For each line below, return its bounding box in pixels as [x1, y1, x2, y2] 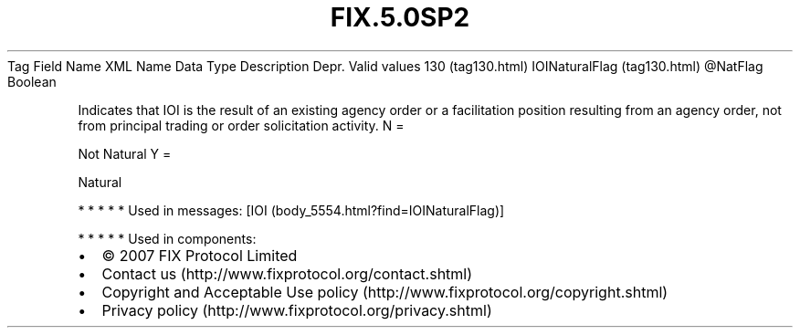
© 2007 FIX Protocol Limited [101, 246, 298, 265]
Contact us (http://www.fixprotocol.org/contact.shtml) [101, 264, 473, 283]
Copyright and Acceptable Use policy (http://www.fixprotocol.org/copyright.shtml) [101, 282, 668, 301]
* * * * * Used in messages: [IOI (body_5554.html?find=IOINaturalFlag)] [78, 202, 505, 218]
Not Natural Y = [78, 145, 172, 162]
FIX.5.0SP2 [330, 2, 470, 33]
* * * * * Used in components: [78, 230, 257, 246]
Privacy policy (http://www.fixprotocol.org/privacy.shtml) [101, 300, 492, 319]
